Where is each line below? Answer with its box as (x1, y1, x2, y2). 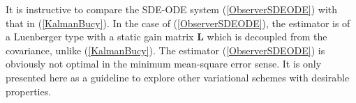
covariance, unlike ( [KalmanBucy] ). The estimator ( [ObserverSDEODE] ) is (6, 42, 325, 57)
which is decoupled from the (207, 29, 327, 44)
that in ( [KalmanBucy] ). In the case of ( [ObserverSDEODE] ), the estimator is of (6, 15, 350, 30)
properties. (6, 84, 52, 98)
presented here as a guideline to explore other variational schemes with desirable (6, 70, 350, 84)
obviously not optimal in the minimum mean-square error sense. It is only (6, 56, 322, 71)
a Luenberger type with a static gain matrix (6, 29, 194, 44)
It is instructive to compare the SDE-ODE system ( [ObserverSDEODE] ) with (6, 2, 338, 16)
